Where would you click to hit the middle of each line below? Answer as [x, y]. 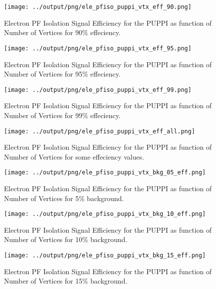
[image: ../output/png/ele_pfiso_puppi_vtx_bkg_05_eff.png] [105, 173]
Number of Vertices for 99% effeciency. [62, 115]
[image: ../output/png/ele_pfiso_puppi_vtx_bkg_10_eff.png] [105, 214]
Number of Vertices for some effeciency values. [74, 156]
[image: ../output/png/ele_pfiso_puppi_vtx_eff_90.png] [98, 7]
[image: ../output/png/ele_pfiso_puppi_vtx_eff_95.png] [98, 48]
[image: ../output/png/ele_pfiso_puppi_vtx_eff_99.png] [98, 90]
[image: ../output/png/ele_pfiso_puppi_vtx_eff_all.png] [100, 131]
